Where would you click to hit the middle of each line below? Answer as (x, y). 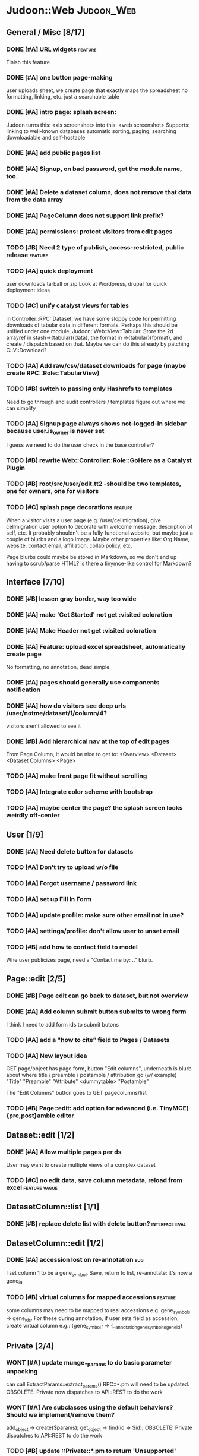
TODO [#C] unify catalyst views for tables (68, 305)
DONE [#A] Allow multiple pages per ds (64, 1152)
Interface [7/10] (36, 582)
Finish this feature (28, 62)
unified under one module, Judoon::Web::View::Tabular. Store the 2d (90, 331)
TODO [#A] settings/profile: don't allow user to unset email (93, 931)
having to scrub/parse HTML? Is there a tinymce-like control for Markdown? (99, 563)
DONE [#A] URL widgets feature (51, 49)
